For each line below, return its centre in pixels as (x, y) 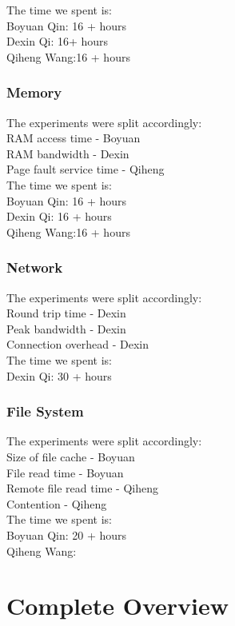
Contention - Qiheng (57, 503)
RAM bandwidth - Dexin (68, 153)
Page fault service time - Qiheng (86, 169)
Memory (34, 92)
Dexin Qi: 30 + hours (59, 375)
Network (35, 267)
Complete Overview (118, 606)
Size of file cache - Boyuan (71, 456)
